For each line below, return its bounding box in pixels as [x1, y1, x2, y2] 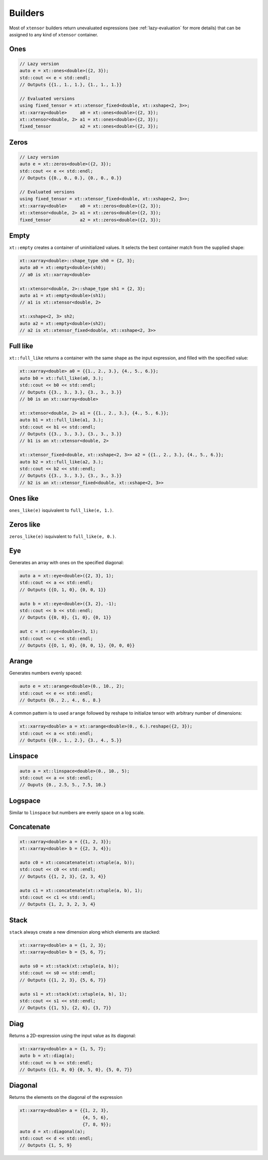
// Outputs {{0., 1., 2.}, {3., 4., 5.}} [19, 737, 122, 743]
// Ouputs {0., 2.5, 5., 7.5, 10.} [19, 782, 106, 788]
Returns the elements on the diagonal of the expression [9, 1094, 123, 1100]
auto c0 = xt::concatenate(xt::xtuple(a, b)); [19, 859, 135, 865]
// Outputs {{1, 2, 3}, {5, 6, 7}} [19, 977, 106, 983]
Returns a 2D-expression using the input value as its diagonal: [9, 1033, 136, 1039]
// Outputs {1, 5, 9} [19, 1143, 72, 1148]
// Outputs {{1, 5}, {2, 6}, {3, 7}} [19, 1005, 112, 1011]
